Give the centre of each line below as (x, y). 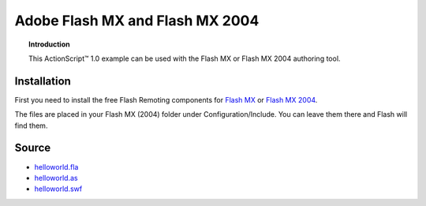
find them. (31, 125)
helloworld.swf (58, 189)
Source (33, 148)
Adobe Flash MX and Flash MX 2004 (137, 21)
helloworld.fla (56, 167)
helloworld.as (56, 178)
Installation (43, 81)
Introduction (49, 44)
